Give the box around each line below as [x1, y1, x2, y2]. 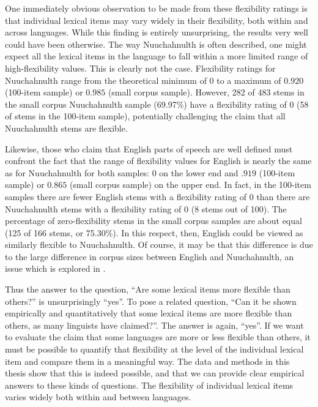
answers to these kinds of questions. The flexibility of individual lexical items [5, 378, 294, 391]
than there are [256, 190, 310, 203]
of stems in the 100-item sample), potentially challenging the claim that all [5, 110, 286, 122]
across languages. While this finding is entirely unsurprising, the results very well [5, 26, 309, 39]
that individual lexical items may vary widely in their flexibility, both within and [5, 13, 308, 26]
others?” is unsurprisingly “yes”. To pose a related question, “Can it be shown [5, 294, 297, 307]
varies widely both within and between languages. [5, 390, 191, 403]
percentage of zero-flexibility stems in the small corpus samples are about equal [5, 214, 302, 227]
